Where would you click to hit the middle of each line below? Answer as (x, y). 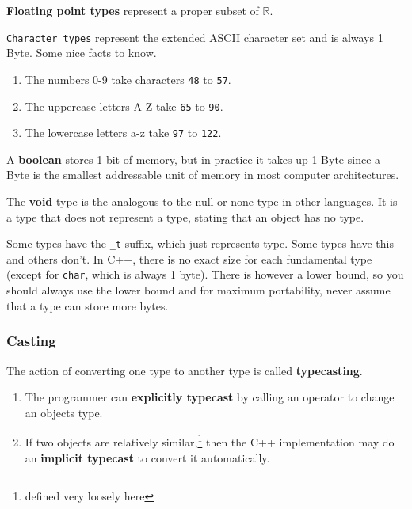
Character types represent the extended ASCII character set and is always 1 (195, 37)
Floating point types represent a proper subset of (133, 10)
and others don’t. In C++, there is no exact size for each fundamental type (189, 258)
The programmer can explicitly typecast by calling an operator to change (210, 397)
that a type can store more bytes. (88, 305)
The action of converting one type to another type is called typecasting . (185, 370)
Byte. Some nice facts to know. (82, 53)
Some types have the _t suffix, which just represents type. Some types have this (200, 243)
